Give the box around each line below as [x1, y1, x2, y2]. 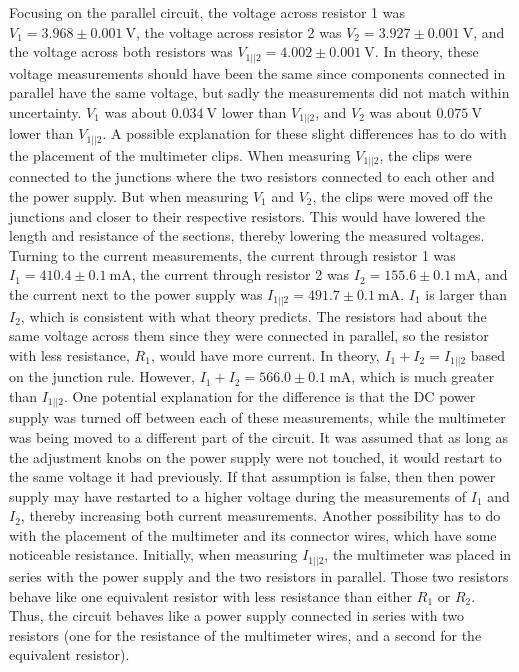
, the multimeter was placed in [324, 544, 512, 565]
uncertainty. [9, 101, 82, 122]
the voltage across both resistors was [9, 41, 233, 62]
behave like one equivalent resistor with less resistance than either [9, 585, 413, 606]
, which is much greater [351, 366, 495, 387]
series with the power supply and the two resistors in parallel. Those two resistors [9, 566, 509, 586]
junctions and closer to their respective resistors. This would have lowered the [9, 205, 485, 226]
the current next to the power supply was [9, 284, 263, 304]
